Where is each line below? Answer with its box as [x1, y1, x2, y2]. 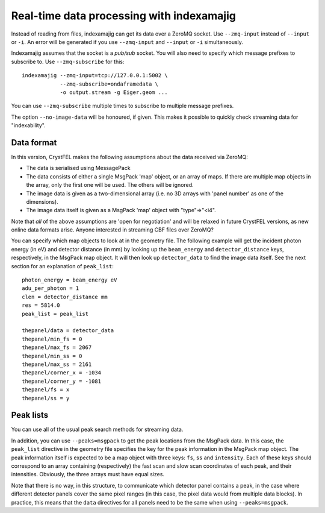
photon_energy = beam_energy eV [22, 277, 117, 283]
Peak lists [11, 410, 48, 420]
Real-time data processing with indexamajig [11, 9, 236, 22]
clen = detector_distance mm [22, 293, 108, 300]
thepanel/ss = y [22, 395, 70, 401]
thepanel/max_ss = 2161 [22, 360, 92, 368]
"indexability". [11, 122, 46, 129]
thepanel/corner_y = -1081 [22, 377, 102, 385]
